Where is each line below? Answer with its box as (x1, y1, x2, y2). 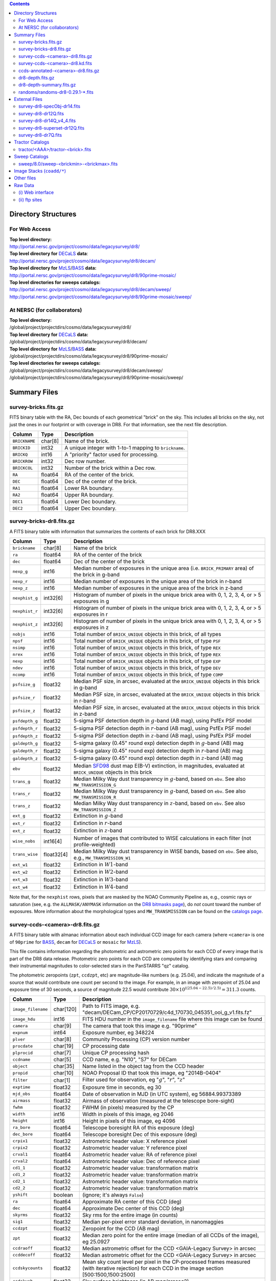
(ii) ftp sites (18, 196, 42, 202)
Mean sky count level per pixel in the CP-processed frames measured (82, 1258, 250, 1265)
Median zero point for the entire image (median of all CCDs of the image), (82, 1231, 259, 1238)
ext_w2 (12, 869, 28, 875)
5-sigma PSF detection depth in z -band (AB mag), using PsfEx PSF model (73, 732, 251, 739)
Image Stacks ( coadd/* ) (14, 168, 66, 174)
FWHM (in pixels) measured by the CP (82, 1104, 174, 1111)
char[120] (53, 1006, 77, 1013)
